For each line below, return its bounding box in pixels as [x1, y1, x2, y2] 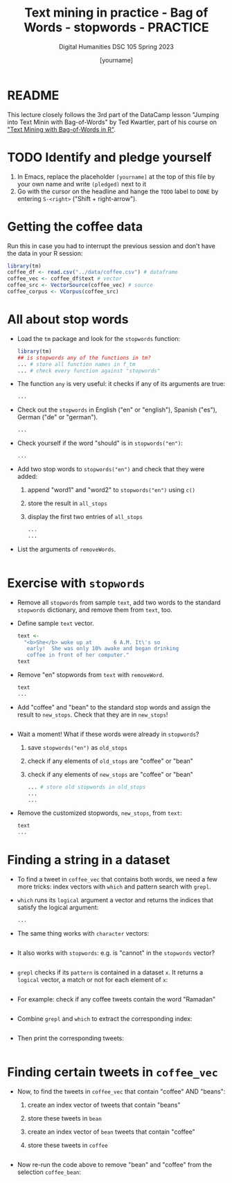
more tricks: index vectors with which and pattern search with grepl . [17, 882, 211, 891]
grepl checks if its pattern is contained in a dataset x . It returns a [17, 968, 203, 976]
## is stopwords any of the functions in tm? [17, 354, 151, 361]
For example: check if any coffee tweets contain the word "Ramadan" [17, 995, 216, 1003]
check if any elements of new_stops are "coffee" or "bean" [27, 770, 194, 778]
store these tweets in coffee [27, 1141, 109, 1149]
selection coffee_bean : [17, 1168, 82, 1176]
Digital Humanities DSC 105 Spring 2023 [58, 42, 175, 51]
